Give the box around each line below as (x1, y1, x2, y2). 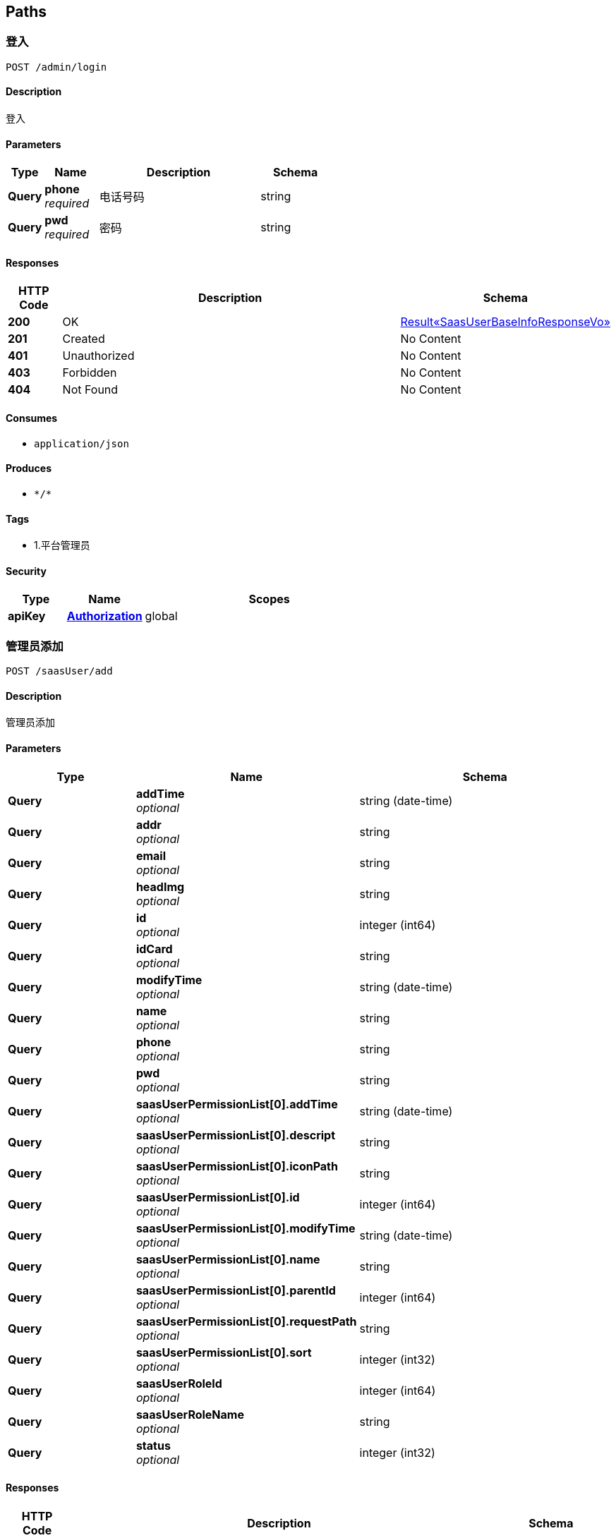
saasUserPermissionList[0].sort (135, 1345, 312, 1360)
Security (6, 564, 47, 577)
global (145, 609, 178, 624)
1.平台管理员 (34, 539, 90, 552)
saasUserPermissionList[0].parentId (135, 1283, 336, 1297)
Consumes (6, 412, 58, 425)
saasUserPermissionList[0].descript (135, 1127, 335, 1142)
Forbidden (62, 365, 117, 380)
